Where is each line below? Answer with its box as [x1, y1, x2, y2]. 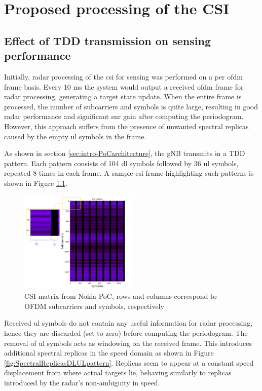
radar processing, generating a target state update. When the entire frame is [4, 91, 242, 102]
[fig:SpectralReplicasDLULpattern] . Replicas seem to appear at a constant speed [4, 357, 254, 368]
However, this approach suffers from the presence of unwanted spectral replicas [4, 121, 249, 131]
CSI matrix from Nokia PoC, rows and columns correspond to [24, 291, 217, 301]
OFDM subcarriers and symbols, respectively [24, 300, 164, 311]
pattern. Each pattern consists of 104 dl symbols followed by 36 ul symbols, [4, 158, 239, 168]
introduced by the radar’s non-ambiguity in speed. [4, 377, 160, 387]
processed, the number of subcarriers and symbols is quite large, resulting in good [4, 101, 258, 111]
